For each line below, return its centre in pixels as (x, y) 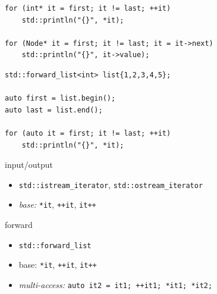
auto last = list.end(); (54, 110)
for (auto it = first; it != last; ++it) (88, 133)
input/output (29, 165)
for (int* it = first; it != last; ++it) (88, 8)
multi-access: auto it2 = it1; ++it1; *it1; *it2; (116, 284)
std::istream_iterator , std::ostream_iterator (111, 184)
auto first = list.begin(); (60, 98)
